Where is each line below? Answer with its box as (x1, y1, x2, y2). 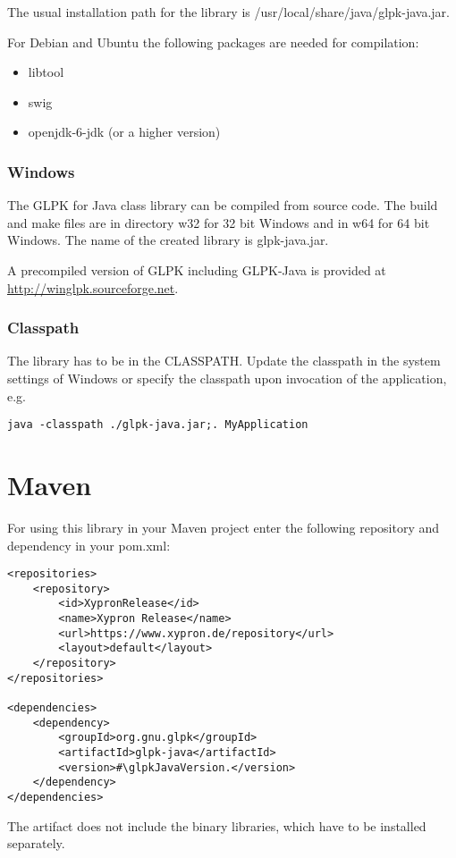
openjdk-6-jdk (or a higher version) (28, 122, 221, 141)
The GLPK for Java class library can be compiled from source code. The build (7, 196, 438, 214)
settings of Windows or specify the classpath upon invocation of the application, (7, 368, 447, 387)
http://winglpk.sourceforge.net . (7, 278, 179, 297)
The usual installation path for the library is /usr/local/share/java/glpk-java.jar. (7, 3, 450, 21)
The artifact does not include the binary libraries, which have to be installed (7, 816, 426, 835)
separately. (7, 834, 65, 853)
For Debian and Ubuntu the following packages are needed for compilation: (7, 32, 419, 51)
